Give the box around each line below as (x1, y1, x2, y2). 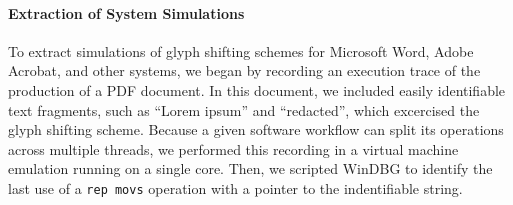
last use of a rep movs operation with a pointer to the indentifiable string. (8, 177, 463, 198)
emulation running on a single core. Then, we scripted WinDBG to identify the (8, 158, 493, 179)
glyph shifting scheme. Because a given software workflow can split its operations (8, 119, 504, 140)
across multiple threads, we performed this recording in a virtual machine (8, 138, 459, 159)
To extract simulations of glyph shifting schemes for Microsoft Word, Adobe (8, 40, 474, 61)
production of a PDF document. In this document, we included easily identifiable (8, 79, 506, 100)
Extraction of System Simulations (8, 2, 245, 23)
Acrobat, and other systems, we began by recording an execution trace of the (8, 60, 481, 81)
